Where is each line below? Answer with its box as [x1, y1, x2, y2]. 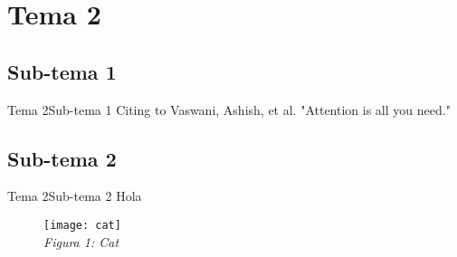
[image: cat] [43, 218, 121, 232]
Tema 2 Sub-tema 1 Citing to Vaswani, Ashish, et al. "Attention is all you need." [7, 100, 451, 119]
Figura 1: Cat [43, 232, 119, 251]
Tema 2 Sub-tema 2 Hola [7, 186, 142, 205]
